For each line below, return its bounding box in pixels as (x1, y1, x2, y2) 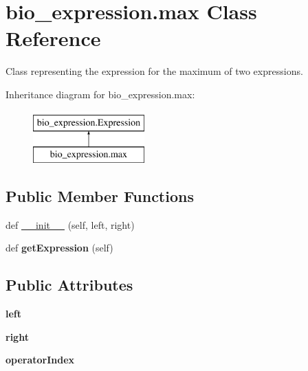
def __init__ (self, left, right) (5, 217, 135, 232)
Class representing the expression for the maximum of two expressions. (5, 64, 303, 78)
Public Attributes (5, 274, 133, 295)
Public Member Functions (5, 185, 194, 207)
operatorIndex (5, 352, 75, 367)
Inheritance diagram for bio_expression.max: (5, 87, 195, 101)
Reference (5, 24, 101, 52)
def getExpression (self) (5, 240, 113, 255)
